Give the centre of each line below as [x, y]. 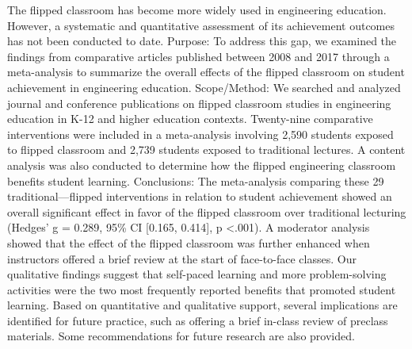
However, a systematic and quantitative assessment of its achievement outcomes [201, 25]
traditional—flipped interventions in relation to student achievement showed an [200, 196]
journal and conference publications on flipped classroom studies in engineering [199, 103]
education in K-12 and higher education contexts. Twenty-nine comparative [190, 119]
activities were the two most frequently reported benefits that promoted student [202, 289]
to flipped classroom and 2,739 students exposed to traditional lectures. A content [206, 150]
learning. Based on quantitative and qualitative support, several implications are [202, 305]
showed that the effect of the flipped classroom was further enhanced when [189, 242]
